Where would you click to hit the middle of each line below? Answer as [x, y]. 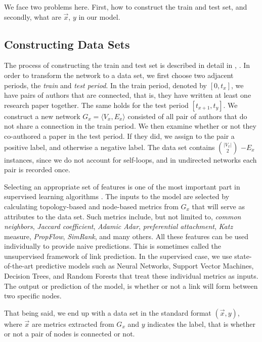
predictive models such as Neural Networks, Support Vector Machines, [145, 266]
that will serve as [219, 206]
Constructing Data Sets [67, 44]
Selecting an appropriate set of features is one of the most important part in [122, 186]
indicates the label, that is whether [201, 324]
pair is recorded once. [37, 169]
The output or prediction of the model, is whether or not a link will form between [131, 286]
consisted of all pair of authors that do [187, 116]
